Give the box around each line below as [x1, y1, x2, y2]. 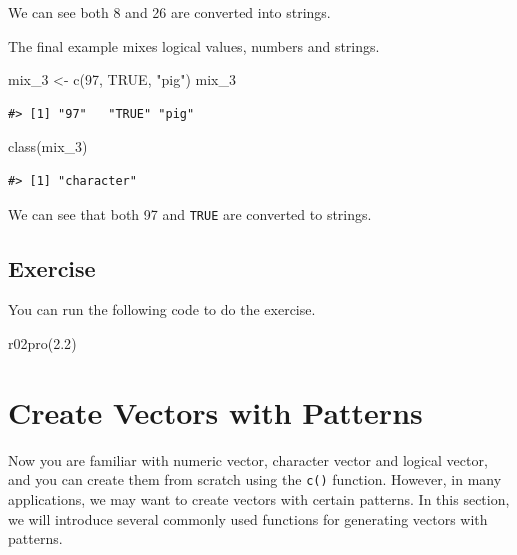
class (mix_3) [8, 136, 88, 157]
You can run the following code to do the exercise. [8, 299, 316, 320]
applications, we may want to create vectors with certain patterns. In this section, [8, 488, 510, 509]
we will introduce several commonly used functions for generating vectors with [8, 508, 488, 529]
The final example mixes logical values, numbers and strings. [8, 35, 380, 56]
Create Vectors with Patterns [8, 391, 423, 432]
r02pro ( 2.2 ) [8, 333, 77, 354]
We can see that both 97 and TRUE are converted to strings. [8, 203, 372, 224]
